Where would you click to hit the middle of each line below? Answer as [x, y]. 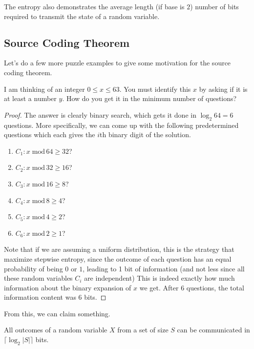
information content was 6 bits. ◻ [55, 297]
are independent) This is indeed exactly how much [159, 278]
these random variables [38, 278]
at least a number [30, 98]
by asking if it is [223, 89]
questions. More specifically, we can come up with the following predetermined [121, 125]
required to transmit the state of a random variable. [82, 16]
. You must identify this [155, 89]
